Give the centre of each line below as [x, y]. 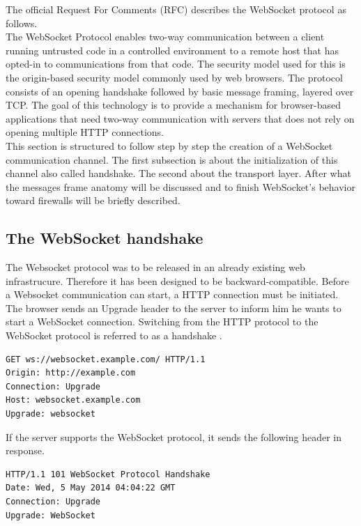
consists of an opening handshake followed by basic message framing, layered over [180, 91]
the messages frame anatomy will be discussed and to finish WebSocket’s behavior [180, 186]
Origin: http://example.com [71, 373]
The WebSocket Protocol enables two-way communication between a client [165, 37]
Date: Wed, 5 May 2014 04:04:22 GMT [91, 488]
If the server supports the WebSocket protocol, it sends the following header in [174, 436]
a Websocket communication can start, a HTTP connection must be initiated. [172, 294]
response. [25, 450]
